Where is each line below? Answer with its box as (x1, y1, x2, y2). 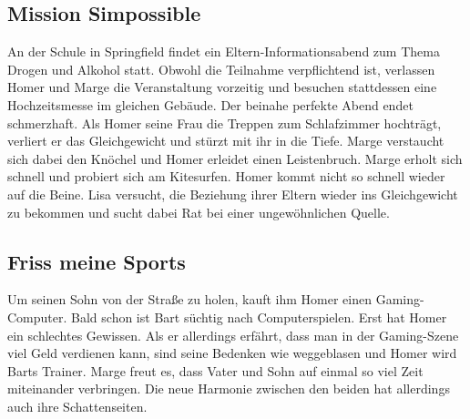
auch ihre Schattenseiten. (7, 396, 148, 415)
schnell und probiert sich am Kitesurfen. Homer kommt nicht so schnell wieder (7, 167, 445, 186)
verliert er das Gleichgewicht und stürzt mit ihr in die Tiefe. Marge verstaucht (7, 131, 444, 150)
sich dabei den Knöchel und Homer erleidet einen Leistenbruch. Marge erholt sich (7, 148, 463, 168)
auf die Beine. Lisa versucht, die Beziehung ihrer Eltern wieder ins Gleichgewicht (7, 184, 458, 203)
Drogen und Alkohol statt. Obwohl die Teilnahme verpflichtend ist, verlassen (7, 59, 435, 78)
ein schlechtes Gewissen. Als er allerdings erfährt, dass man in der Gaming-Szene (7, 325, 459, 344)
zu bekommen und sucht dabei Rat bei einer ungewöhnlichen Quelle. (7, 202, 390, 221)
